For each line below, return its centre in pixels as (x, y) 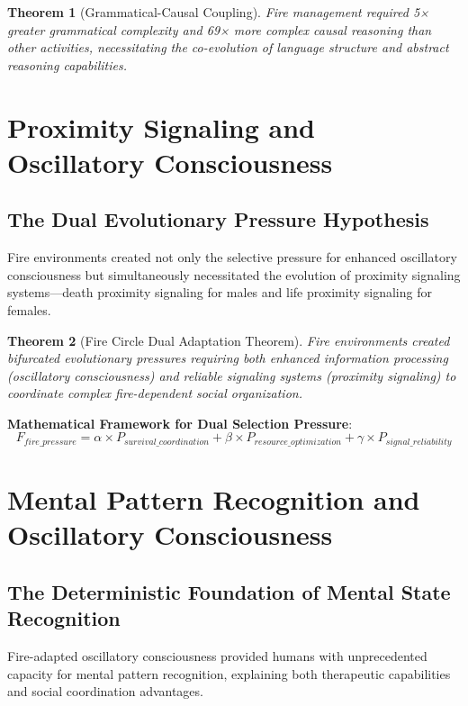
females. (29, 309)
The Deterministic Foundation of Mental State (229, 591)
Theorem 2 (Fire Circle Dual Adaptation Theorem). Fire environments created (229, 340)
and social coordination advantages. (105, 691)
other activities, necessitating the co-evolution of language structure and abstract (228, 47)
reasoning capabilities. (67, 64)
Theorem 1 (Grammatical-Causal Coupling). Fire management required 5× (218, 12)
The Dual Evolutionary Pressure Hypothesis (218, 219)
